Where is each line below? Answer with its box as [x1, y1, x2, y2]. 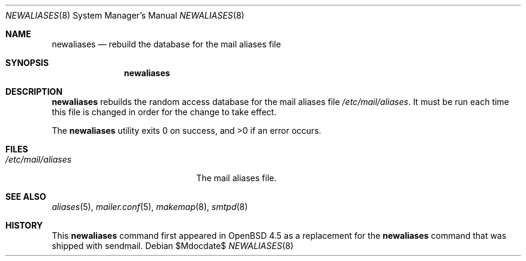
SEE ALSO [5, 191, 46, 202]
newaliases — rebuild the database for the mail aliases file [52, 39, 281, 49]
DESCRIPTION [5, 86, 63, 97]
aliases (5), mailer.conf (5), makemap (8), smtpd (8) [52, 202, 248, 212]
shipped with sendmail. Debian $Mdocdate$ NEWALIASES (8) [52, 241, 294, 251]
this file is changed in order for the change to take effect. [52, 107, 276, 117]
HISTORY [5, 220, 43, 230]
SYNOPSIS [5, 58, 49, 68]
